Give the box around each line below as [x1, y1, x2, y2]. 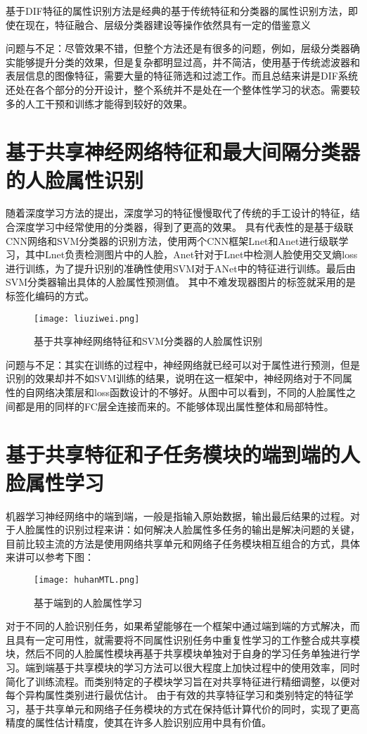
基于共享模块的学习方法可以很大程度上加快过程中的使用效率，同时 [54, 659, 360, 674]
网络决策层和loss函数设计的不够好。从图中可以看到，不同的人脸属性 [34, 385, 346, 400]
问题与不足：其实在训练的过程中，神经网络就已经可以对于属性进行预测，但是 [6, 357, 360, 372]
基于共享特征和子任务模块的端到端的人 [6, 440, 361, 469]
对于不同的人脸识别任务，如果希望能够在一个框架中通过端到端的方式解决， [6, 619, 350, 633]
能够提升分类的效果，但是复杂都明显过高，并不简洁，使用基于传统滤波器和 [15, 54, 360, 69]
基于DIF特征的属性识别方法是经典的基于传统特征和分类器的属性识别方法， [6, 4, 348, 18]
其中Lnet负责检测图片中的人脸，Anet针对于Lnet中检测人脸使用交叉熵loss [25, 247, 358, 262]
